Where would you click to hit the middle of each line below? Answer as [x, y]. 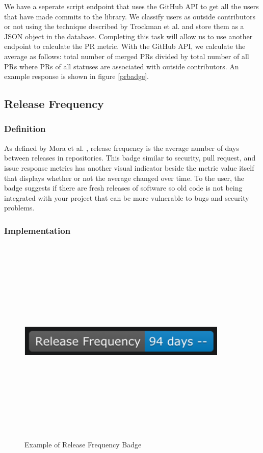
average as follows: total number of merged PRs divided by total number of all [127, 56]
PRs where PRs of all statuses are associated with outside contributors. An [122, 66]
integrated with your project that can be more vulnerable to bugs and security [127, 197]
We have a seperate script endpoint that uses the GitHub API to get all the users [131, 6]
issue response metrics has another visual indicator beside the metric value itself [129, 167]
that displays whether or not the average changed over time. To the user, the [124, 178]
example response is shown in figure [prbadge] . [76, 76]
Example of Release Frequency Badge [83, 444]
